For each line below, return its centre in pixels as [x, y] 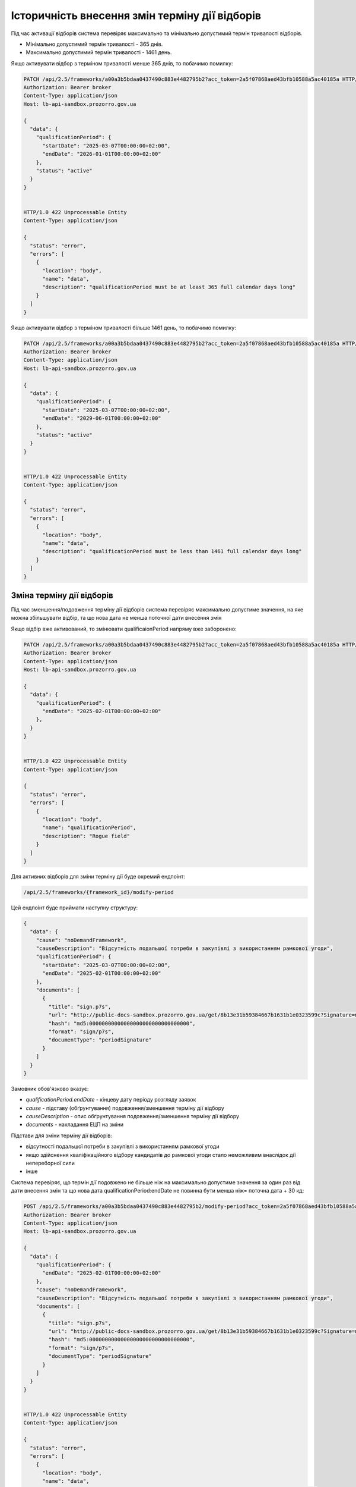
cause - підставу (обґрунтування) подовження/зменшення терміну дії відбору [125, 1108]
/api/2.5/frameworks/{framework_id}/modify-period [99, 892]
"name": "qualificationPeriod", [89, 828]
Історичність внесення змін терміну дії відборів [136, 15]
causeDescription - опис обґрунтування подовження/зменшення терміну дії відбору [133, 1116]
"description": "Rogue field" [86, 836]
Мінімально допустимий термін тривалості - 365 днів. [94, 44]
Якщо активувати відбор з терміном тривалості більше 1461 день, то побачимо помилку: [124, 328]
